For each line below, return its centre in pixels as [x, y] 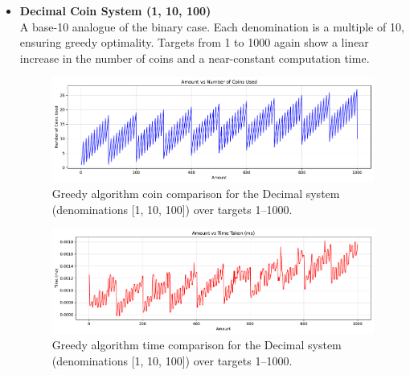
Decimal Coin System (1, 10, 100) [115, 10]
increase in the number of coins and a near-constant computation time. [195, 58]
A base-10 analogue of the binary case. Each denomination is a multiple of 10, [212, 26]
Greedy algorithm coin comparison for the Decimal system [196, 194]
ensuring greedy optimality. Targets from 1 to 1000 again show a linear [194, 42]
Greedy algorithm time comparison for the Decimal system [197, 345]
